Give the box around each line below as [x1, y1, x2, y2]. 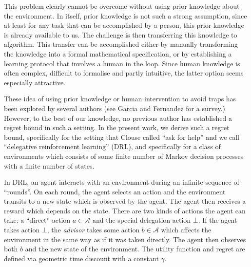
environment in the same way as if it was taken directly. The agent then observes [4, 234, 246, 244]
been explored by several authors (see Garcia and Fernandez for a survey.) [4, 103, 225, 113]
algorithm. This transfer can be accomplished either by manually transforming [4, 39, 238, 49]
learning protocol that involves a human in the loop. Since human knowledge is [4, 58, 240, 68]
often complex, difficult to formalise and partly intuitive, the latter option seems [4, 68, 244, 78]
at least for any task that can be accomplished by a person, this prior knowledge [4, 20, 244, 30]
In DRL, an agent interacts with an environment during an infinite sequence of [4, 177, 239, 187]
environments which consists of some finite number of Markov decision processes [4, 151, 244, 161]
